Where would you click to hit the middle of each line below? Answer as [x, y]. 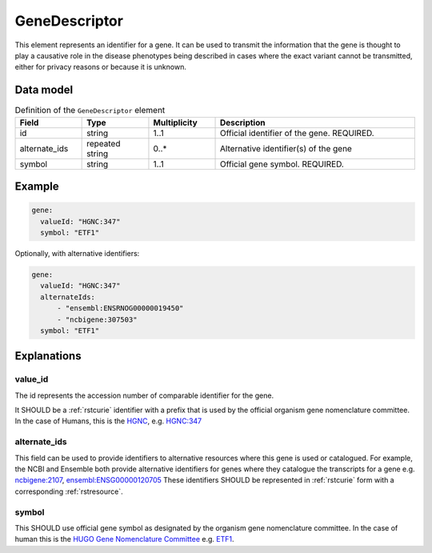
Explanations [48, 356]
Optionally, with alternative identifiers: [77, 253]
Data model [44, 90]
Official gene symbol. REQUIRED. [282, 164]
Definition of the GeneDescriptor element [90, 110]
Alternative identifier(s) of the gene [286, 148]
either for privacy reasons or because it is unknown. [101, 67]
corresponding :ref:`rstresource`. [69, 491]
